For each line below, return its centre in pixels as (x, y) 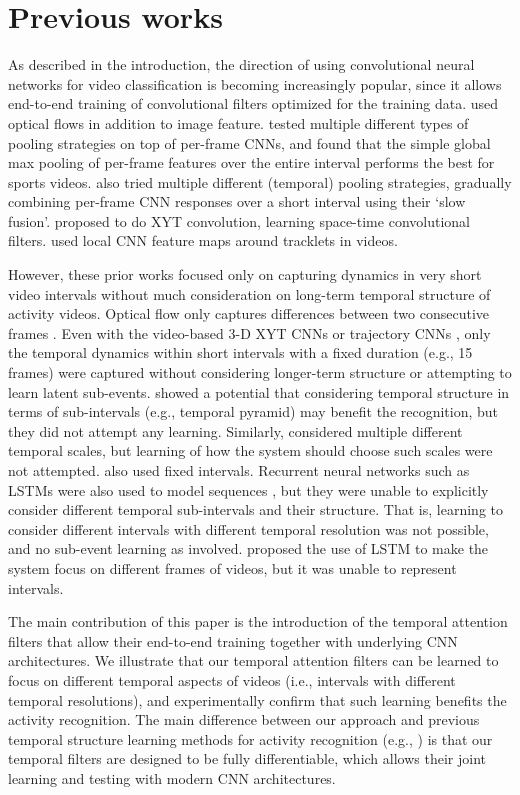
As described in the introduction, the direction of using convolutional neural (241, 64)
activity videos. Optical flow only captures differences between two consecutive (248, 313)
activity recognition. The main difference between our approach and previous (244, 719)
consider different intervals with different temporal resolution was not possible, (248, 528)
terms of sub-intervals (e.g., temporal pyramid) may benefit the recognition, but (253, 411)
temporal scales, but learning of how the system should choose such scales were (250, 450)
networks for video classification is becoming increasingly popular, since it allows (255, 83)
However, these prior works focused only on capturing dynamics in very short (245, 274)
